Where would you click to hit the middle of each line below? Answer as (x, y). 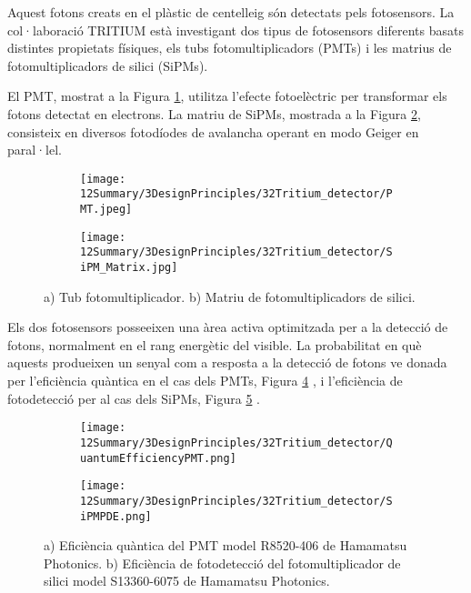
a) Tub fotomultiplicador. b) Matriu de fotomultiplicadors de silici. (230, 296)
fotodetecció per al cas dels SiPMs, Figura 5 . (134, 398)
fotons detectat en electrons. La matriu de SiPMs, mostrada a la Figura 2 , (214, 113)
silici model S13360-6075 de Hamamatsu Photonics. (187, 581)
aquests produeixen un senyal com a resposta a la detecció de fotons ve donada (227, 362)
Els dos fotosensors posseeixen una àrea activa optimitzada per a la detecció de (228, 327)
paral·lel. (35, 150)
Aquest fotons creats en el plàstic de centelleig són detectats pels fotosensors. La (231, 12)
